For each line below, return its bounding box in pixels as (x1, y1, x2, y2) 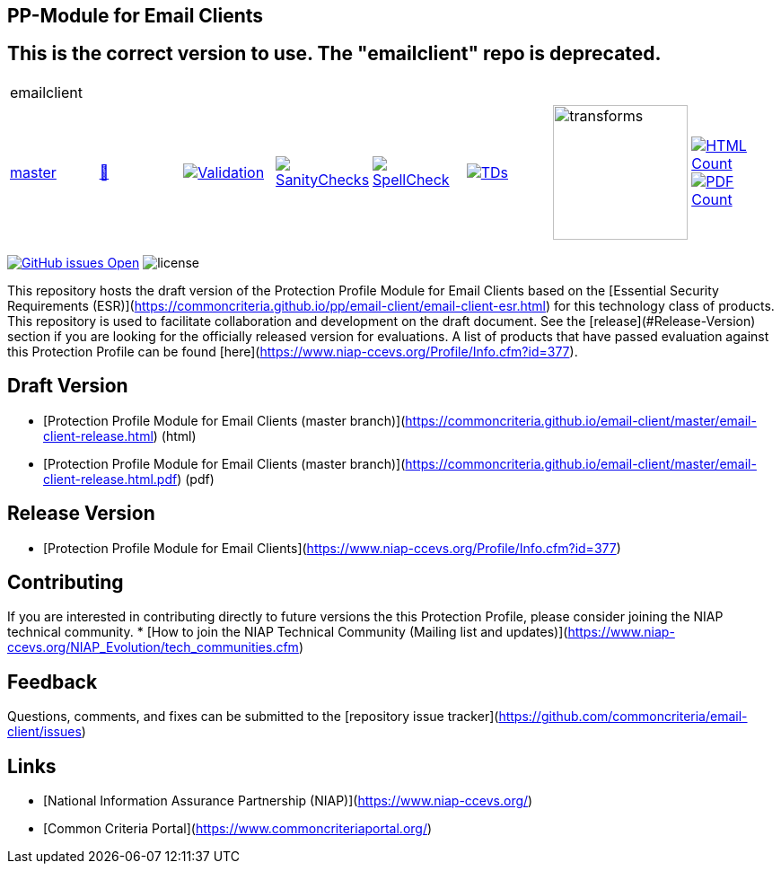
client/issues (7, 724, 82, 740)
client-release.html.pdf (43, 471, 178, 487)
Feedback (7, 670, 98, 693)
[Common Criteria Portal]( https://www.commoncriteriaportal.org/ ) (43, 821, 433, 837)
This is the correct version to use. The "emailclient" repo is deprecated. (7, 42, 662, 66)
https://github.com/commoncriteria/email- (498, 708, 748, 725)
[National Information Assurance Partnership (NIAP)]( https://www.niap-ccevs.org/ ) (43, 793, 533, 809)
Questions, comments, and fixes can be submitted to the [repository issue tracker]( (7, 708, 499, 725)
